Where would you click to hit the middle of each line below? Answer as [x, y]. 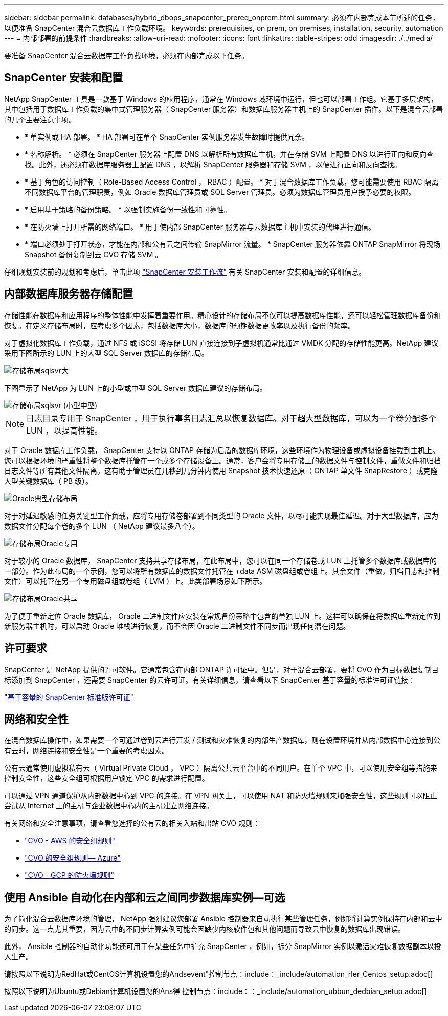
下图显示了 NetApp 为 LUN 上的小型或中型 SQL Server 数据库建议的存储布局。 [136, 388]
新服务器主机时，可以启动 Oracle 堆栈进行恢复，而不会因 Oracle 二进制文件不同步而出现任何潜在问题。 [177, 626]
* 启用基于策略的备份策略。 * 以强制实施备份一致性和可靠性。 [128, 209]
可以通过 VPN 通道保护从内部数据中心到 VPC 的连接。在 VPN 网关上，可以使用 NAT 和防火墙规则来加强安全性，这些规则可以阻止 [221, 796]
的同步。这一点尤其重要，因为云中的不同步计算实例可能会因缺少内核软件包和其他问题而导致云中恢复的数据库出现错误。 [205, 929]
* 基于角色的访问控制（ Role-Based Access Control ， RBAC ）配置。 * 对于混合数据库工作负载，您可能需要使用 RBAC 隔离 [232, 182]
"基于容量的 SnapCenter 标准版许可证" [69, 697]
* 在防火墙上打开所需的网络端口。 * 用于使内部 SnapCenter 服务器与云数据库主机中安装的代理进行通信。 [200, 227]
